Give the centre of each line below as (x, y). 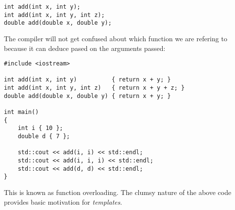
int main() (21, 112)
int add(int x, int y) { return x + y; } (87, 80)
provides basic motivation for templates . (63, 202)
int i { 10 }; (40, 128)
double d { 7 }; (44, 137)
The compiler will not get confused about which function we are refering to (116, 38)
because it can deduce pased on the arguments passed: (85, 48)
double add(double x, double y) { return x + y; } (87, 96)
